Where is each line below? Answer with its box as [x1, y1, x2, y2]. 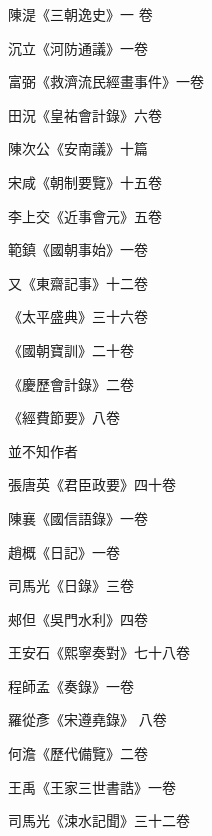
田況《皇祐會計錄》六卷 [8, 104, 162, 125]
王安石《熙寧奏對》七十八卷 [8, 642, 190, 663]
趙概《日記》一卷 [8, 541, 120, 562]
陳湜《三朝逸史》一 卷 [8, 4, 153, 24]
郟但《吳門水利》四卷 [8, 608, 148, 629]
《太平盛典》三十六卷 [8, 306, 148, 327]
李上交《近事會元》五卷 [8, 205, 162, 226]
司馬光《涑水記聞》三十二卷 [8, 810, 190, 831]
